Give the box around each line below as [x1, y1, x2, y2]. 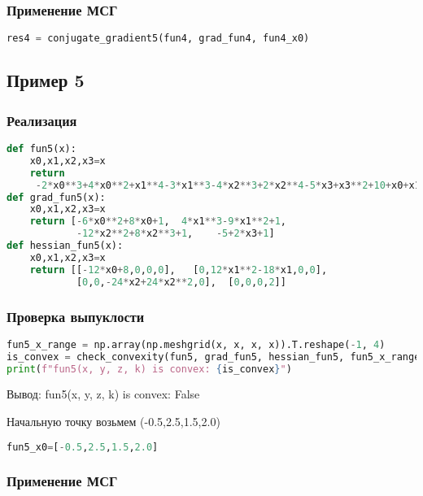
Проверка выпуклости [7, 306, 145, 326]
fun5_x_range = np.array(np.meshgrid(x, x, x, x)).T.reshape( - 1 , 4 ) [7, 338, 386, 350]
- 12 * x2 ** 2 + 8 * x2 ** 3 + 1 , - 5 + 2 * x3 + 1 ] [76, 228, 275, 240]
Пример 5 [7, 67, 85, 93]
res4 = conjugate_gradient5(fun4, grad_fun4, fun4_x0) [7, 33, 310, 45]
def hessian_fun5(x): [7, 240, 124, 252]
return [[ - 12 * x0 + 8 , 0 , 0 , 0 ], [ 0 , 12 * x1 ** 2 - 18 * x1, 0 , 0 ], [29, 263, 328, 276]
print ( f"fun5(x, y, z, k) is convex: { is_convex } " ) [7, 363, 292, 375]
